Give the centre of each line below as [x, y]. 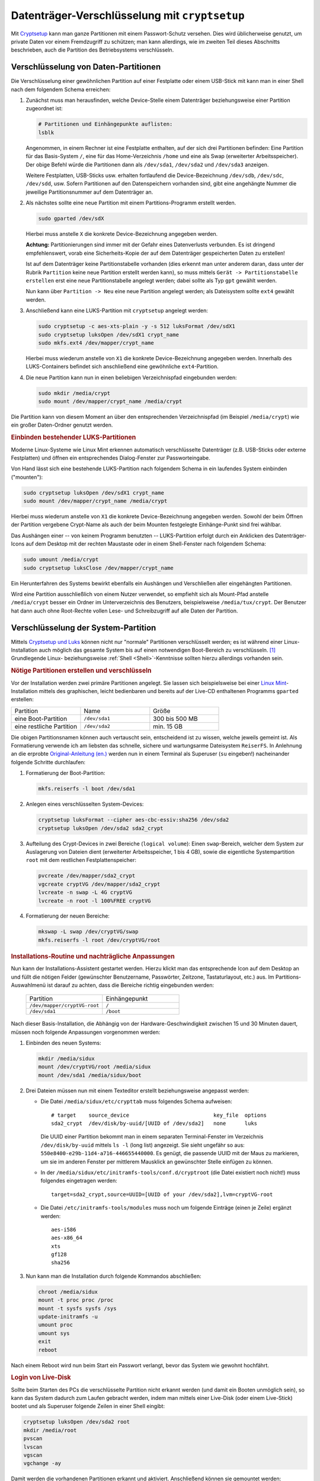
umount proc [56, 1325]
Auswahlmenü [28, 985]
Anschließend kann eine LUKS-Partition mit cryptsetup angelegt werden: [117, 310]
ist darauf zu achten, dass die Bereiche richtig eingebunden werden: [131, 985]
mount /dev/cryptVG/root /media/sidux [95, 1067]
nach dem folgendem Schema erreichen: [61, 89]
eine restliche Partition [46, 726]
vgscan [33, 1455]
